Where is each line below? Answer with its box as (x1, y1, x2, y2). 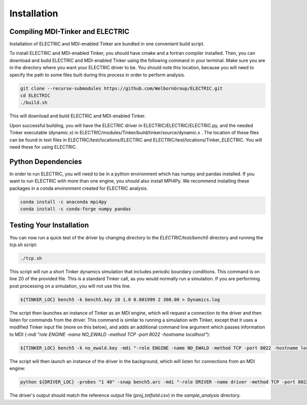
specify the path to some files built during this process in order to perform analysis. (9, 72, 185, 78)
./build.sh (20, 100, 48, 106)
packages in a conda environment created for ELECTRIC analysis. (9, 185, 148, 191)
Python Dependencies (9, 157, 82, 166)
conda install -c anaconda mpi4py (20, 199, 107, 205)
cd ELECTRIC (20, 93, 51, 98)
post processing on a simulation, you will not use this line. (9, 282, 131, 289)
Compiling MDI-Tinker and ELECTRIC (9, 27, 130, 36)
